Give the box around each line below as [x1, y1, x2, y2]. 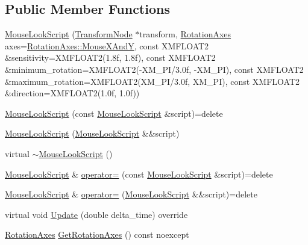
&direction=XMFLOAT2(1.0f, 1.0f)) [5, 87, 140, 99]
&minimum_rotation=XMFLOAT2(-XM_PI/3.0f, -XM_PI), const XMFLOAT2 [5, 63, 304, 75]
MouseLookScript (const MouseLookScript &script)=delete [5, 107, 223, 119]
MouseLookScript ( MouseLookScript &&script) [5, 127, 180, 140]
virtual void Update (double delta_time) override [5, 208, 188, 220]
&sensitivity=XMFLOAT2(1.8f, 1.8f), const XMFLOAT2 [5, 51, 216, 64]
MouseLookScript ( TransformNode [5, 28, 133, 40]
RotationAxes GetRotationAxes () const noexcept [5, 228, 189, 241]
